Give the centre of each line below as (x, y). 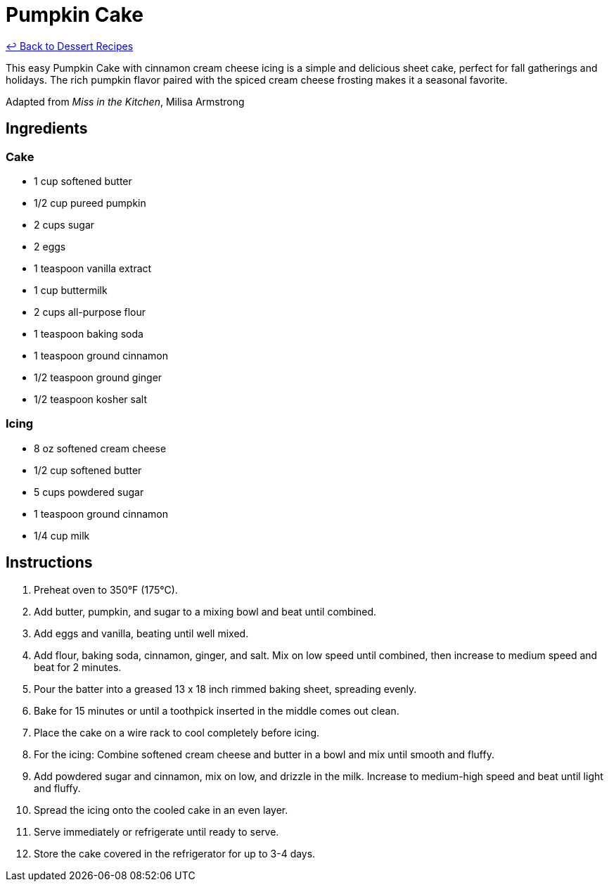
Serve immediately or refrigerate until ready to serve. (156, 831)
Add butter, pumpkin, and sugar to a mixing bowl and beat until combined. (205, 611)
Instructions (49, 563)
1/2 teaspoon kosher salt (91, 399)
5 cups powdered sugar (89, 492)
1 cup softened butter (83, 181)
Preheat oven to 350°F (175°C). (106, 589)
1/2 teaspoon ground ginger (98, 377)
